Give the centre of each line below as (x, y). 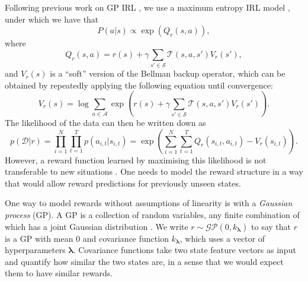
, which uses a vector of (222, 238)
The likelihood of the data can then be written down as (105, 123)
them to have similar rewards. (59, 273)
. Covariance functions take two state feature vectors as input (185, 250)
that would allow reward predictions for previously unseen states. (123, 183)
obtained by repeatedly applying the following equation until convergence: (139, 85)
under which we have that (52, 19)
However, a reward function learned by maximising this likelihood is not (136, 160)
